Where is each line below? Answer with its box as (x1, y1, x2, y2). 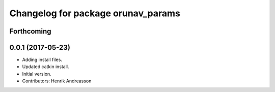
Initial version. (22, 71, 52, 77)
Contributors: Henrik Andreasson (22, 78, 92, 84)
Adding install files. (22, 56, 62, 63)
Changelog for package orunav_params (9, 8, 180, 19)
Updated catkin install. (22, 64, 69, 70)
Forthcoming (9, 27, 51, 36)
